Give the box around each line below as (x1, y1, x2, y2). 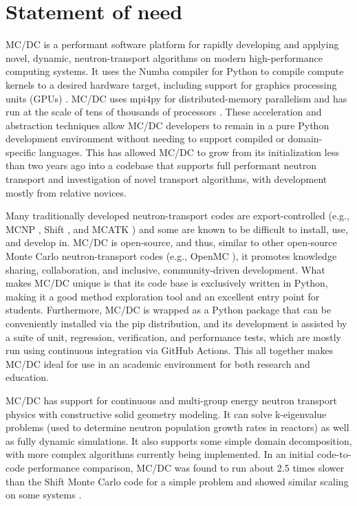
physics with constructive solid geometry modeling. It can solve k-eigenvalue (6, 406, 327, 421)
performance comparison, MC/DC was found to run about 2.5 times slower (28, 460, 345, 474)
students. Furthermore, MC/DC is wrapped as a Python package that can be (6, 302, 332, 317)
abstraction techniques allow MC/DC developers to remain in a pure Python (6, 118, 329, 132)
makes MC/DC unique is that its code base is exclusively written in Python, (6, 276, 328, 290)
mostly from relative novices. (6, 185, 127, 199)
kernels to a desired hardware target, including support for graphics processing (6, 77, 337, 91)
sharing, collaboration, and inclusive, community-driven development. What (6, 262, 325, 276)
